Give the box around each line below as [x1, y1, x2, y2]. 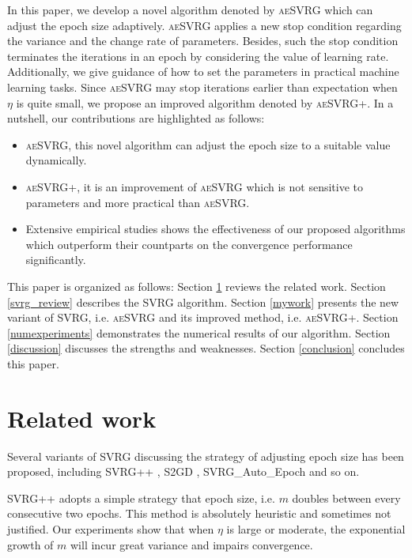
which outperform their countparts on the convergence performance [25, 236, 353, 252]
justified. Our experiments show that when [7, 520, 214, 537]
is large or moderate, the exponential [226, 520, 406, 537]
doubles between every [292, 489, 401, 506]
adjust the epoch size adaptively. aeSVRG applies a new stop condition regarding [7, 17, 402, 33]
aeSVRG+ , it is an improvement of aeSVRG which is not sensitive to [25, 178, 363, 194]
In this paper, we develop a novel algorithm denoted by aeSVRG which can [7, 2, 373, 17]
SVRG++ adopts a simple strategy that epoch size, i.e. [7, 489, 275, 506]
